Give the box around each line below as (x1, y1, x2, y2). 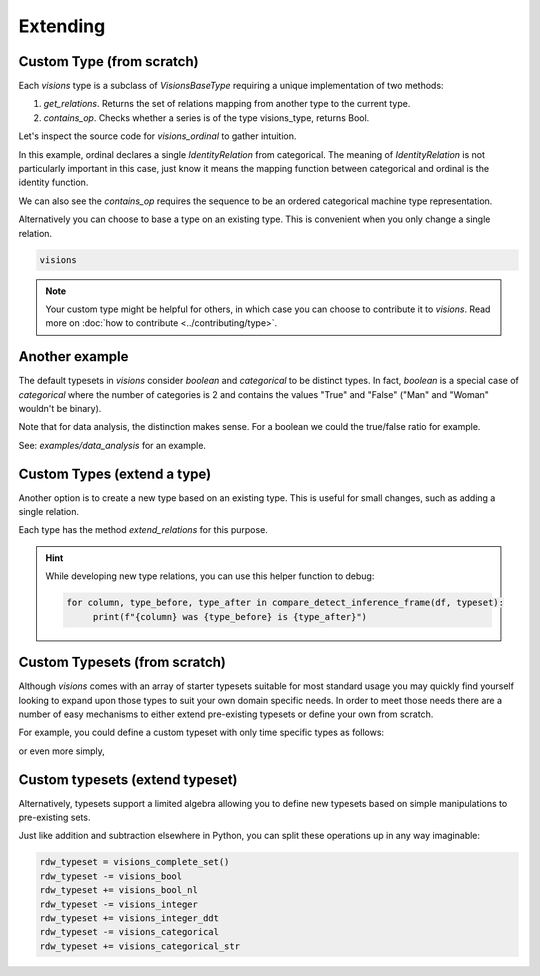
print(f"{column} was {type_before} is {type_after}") (92, 611, 368, 622)
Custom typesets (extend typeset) (18, 771, 239, 788)
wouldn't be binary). (18, 403, 102, 415)
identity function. (18, 176, 89, 189)
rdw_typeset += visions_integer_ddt (39, 912, 220, 924)
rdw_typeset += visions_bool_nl (39, 885, 199, 896)
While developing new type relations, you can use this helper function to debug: (45, 570, 375, 582)
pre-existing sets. (18, 811, 91, 823)
